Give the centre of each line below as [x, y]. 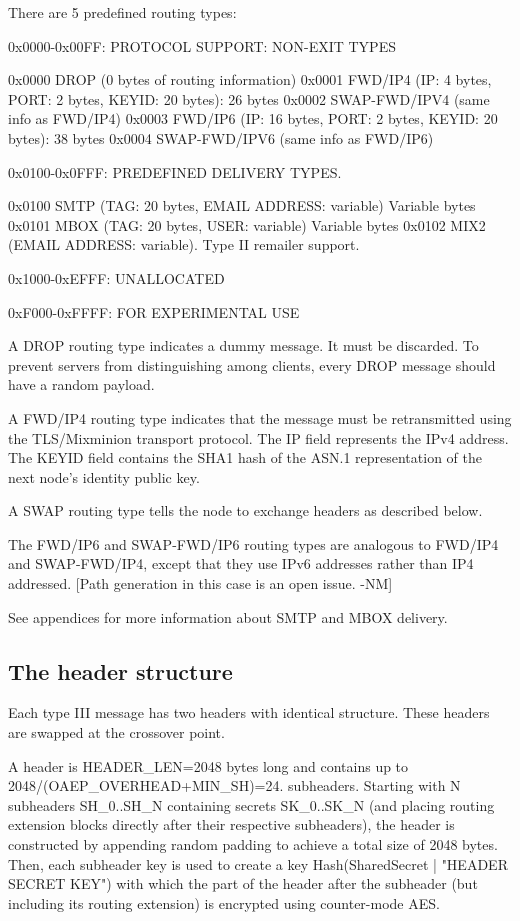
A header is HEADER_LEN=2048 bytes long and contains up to [208, 765]
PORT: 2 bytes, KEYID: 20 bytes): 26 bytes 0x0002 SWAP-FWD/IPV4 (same [249, 98]
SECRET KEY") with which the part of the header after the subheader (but [243, 883]
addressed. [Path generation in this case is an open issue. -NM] [200, 583]
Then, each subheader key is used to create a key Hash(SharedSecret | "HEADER [258, 863]
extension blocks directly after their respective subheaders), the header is [231, 824]
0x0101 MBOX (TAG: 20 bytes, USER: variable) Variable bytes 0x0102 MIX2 [247, 224]
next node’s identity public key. [104, 476]
